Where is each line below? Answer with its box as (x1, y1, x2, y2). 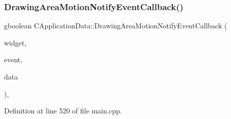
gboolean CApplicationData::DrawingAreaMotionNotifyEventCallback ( (4, 20, 227, 31)
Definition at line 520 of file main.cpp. (4, 105, 122, 116)
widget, (4, 37, 27, 48)
